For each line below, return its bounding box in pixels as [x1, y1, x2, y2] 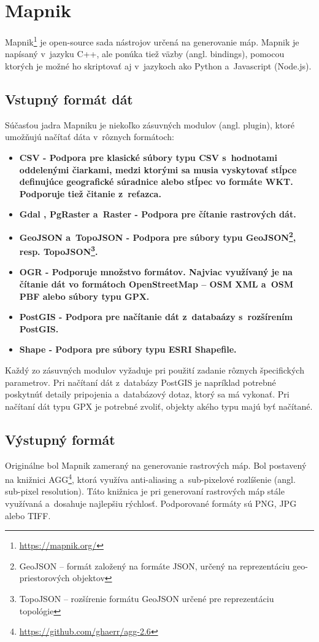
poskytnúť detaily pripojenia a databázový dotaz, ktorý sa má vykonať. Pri [5, 388, 290, 401]
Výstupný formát [5, 429, 115, 448]
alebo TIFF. [5, 509, 51, 522]
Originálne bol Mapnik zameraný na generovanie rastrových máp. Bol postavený [5, 458, 307, 471]
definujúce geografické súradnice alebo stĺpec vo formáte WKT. [19, 175, 293, 188]
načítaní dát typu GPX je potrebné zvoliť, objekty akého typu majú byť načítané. [5, 399, 313, 412]
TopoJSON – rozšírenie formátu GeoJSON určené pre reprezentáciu [19, 592, 274, 605]
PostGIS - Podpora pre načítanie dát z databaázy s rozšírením [19, 310, 293, 323]
